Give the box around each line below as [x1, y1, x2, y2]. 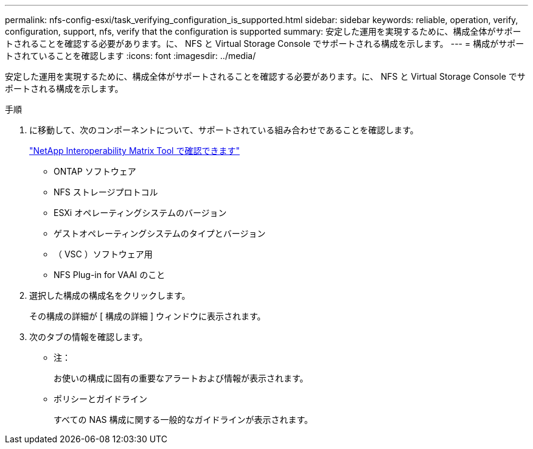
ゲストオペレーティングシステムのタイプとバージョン [54, 228, 266, 238]
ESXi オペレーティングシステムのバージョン [54, 207, 227, 218]
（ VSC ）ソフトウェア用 [54, 249, 153, 259]
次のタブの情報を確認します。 [29, 332, 148, 342]
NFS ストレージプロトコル [54, 187, 158, 197]
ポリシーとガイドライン [54, 394, 147, 404]
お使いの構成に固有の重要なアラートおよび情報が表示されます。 [54, 373, 308, 383]
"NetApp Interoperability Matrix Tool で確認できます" [29, 145, 240, 156]
